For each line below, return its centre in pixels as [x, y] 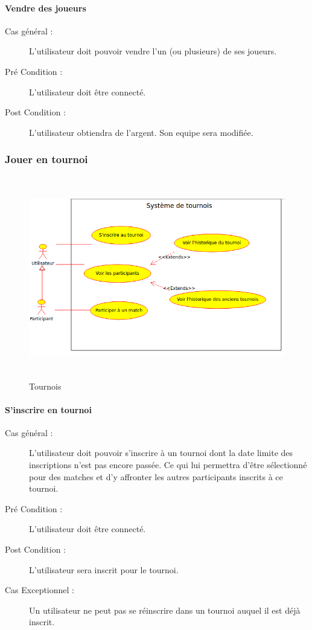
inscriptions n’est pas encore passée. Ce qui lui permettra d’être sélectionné [168, 465]
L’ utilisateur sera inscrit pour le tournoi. [104, 569]
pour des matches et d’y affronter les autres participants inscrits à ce [156, 476]
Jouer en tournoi [46, 159]
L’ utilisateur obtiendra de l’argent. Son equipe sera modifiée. [141, 132]
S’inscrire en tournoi [48, 409]
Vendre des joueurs [46, 8]
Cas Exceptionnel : [40, 590]
